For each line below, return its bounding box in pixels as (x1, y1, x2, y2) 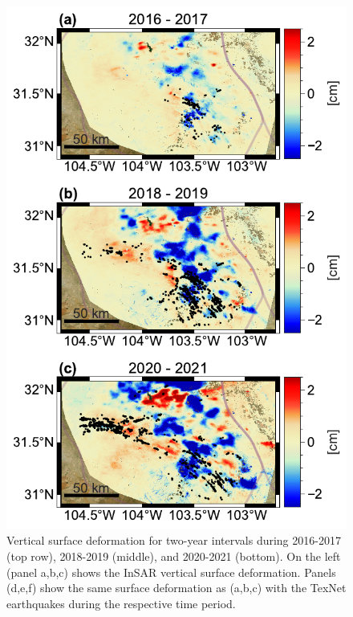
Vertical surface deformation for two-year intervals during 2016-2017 (6, 532, 341, 549)
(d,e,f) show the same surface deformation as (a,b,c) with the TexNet (6, 579, 347, 596)
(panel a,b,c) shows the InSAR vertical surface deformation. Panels (6, 563, 336, 580)
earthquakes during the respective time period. (6, 595, 236, 611)
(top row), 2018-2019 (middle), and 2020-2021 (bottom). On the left (6, 547, 341, 564)
